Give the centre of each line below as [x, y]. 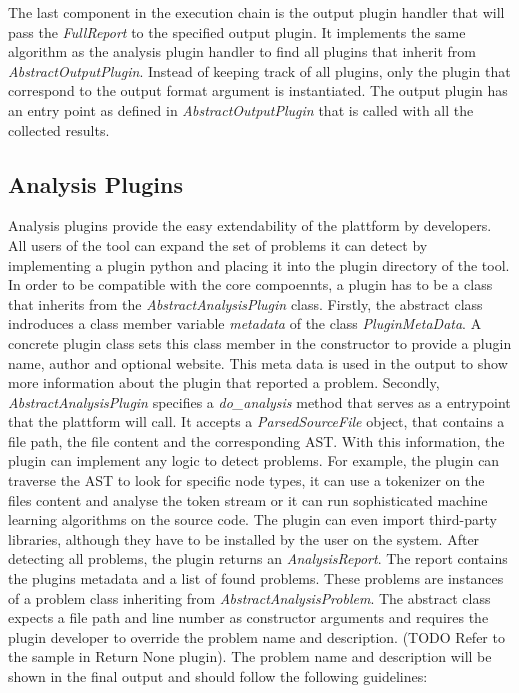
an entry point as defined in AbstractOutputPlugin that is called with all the [241, 109]
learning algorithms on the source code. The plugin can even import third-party [252, 519]
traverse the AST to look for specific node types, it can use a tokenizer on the [246, 480]
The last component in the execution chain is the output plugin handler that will [256, 12]
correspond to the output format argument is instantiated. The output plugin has [258, 90]
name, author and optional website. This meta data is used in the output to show [258, 362]
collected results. [59, 129]
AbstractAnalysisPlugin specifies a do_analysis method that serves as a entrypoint [259, 401]
